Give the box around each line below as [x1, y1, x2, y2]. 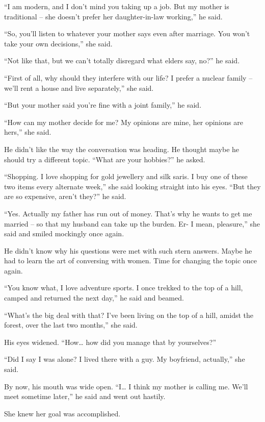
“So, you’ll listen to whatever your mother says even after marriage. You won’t [4, 28, 250, 39]
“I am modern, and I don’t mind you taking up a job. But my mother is [4, 1, 229, 11]
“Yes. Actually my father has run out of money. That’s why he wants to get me [4, 208, 252, 218]
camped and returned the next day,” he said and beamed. [4, 292, 184, 303]
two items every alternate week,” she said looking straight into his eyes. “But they [4, 181, 261, 191]
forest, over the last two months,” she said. [4, 319, 138, 330]
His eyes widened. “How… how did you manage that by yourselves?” [4, 336, 217, 347]
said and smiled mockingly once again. [4, 228, 124, 239]
